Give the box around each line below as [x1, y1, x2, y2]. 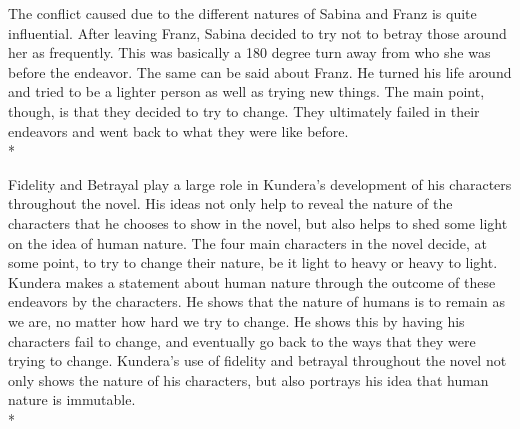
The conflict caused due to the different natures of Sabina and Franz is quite [8, 3, 477, 23]
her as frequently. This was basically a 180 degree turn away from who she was [8, 42, 491, 63]
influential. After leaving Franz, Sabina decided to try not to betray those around [8, 22, 507, 43]
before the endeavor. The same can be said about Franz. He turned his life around [8, 61, 512, 82]
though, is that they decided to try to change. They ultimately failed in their [8, 100, 480, 121]
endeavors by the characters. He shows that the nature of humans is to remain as [8, 291, 505, 312]
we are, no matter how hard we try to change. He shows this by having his [8, 310, 465, 331]
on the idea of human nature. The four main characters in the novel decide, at [8, 232, 487, 253]
